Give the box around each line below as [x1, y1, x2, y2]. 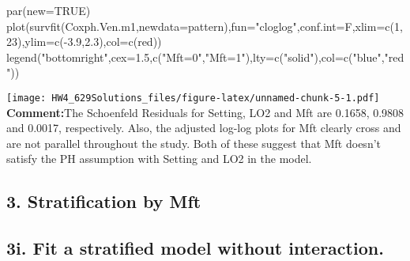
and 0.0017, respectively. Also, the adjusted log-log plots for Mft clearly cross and [6, 119, 401, 136]
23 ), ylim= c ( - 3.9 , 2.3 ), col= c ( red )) [6, 33, 162, 50]
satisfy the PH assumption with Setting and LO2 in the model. [6, 150, 312, 167]
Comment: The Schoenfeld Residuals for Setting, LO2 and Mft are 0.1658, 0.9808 [6, 104, 404, 120]
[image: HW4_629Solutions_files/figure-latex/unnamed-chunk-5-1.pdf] [6, 92, 380, 104]
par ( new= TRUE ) [6, 2, 91, 18]
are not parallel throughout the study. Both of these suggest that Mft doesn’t [6, 134, 382, 151]
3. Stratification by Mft [6, 189, 201, 214]
